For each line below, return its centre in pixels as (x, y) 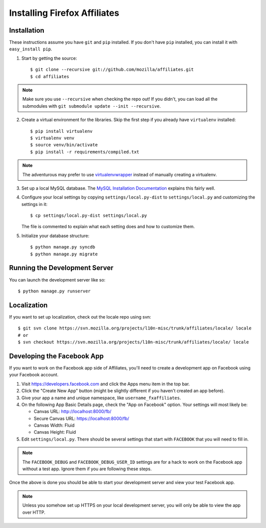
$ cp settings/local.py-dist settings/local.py (89, 216)
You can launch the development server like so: (57, 280)
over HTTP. (34, 512)
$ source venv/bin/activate (64, 145)
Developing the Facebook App (56, 356)
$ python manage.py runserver (54, 291)
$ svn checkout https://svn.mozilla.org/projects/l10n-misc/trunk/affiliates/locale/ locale (133, 342)
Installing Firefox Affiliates (64, 13)
